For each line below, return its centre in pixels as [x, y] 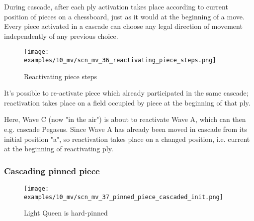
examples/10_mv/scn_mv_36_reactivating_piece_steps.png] [120, 60]
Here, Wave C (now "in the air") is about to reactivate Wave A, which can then [125, 119]
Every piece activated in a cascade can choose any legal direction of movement [123, 26]
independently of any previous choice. [61, 36]
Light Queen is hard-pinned [66, 213]
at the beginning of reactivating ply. [59, 149]
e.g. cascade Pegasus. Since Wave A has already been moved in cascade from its [126, 129]
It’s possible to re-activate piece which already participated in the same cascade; [126, 93]
